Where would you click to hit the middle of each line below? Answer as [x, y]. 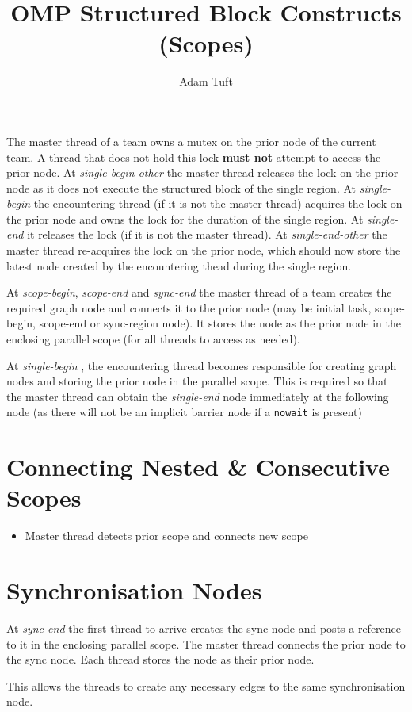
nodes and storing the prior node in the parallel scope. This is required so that [197, 381]
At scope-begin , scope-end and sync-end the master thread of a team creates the [199, 292]
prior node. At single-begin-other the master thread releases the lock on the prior [202, 172]
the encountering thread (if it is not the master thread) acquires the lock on [218, 203]
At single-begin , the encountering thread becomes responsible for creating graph [202, 365]
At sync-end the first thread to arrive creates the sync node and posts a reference [204, 628]
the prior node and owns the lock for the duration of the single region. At [185, 218]
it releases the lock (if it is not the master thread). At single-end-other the [207, 234]
